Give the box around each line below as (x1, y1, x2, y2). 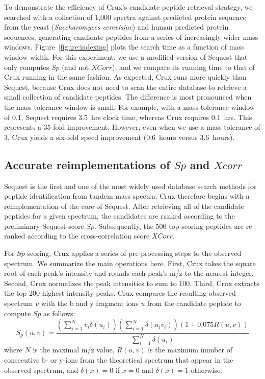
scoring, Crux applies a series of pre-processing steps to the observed (27, 248, 242, 258)
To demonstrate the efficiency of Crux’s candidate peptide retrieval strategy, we (4, 2, 253, 12)
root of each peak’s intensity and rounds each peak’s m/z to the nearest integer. (4, 268, 254, 278)
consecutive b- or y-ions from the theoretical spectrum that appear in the (4, 354, 233, 365)
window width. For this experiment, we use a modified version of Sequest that (4, 51, 248, 62)
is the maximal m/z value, (33, 344, 115, 355)
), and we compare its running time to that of (112, 61, 255, 72)
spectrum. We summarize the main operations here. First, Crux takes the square (4, 257, 256, 268)
